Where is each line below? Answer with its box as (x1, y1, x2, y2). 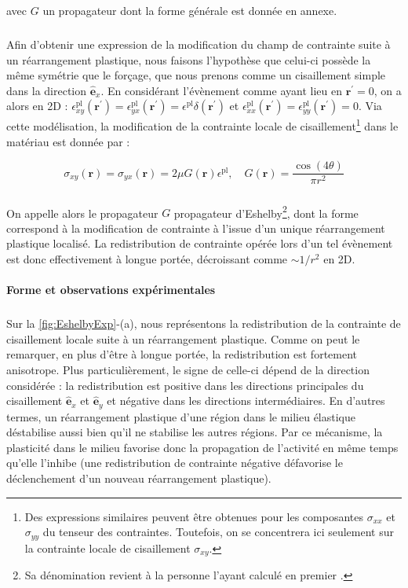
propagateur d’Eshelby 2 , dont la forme (173, 202, 359, 221)
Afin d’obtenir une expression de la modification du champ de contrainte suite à (6, 35, 391, 52)
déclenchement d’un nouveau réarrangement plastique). (6, 470, 271, 487)
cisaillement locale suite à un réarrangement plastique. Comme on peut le (6, 330, 360, 347)
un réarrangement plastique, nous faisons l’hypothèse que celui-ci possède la (6, 51, 371, 68)
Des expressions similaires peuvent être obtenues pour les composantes (24, 508, 363, 524)
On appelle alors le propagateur (6, 204, 158, 221)
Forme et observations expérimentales (6, 281, 216, 298)
